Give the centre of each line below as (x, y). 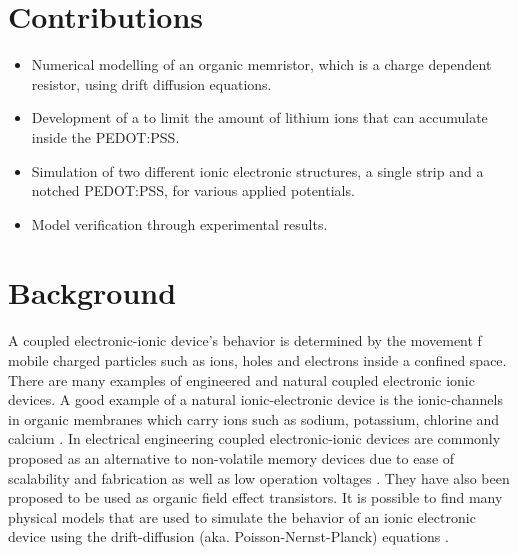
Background (92, 292)
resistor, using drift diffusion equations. (151, 83)
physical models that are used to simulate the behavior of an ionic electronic (242, 516)
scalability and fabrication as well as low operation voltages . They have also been (259, 477)
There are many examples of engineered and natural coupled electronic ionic (241, 379)
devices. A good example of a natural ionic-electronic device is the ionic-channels (255, 399)
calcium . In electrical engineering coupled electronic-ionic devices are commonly (254, 438)
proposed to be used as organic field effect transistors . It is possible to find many (255, 497)
